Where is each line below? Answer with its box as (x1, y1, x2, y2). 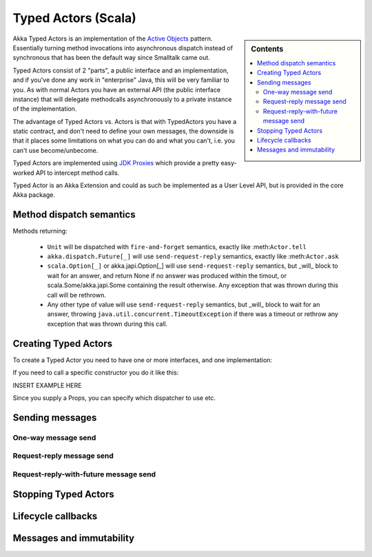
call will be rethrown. (47, 291, 106, 299)
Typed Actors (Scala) (12, 10, 137, 25)
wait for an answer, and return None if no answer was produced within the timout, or (47, 271, 287, 280)
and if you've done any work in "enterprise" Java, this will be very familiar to (12, 76, 230, 84)
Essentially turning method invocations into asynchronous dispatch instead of (12, 43, 234, 52)
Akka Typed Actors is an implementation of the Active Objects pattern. (12, 34, 213, 43)
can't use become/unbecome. (12, 146, 99, 154)
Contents (251, 44, 284, 54)
